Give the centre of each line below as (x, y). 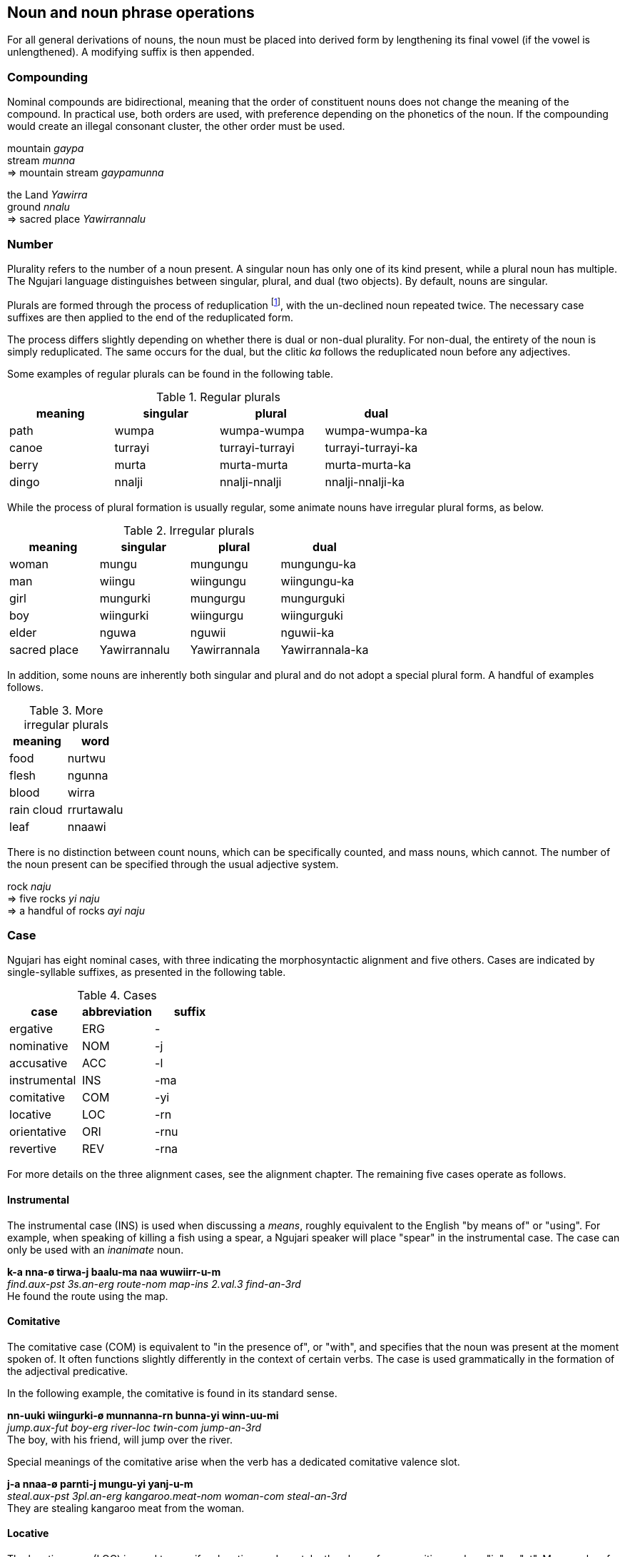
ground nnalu (39, 207)
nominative (39, 1046)
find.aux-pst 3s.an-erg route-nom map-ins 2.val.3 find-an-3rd (154, 1284)
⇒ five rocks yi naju (54, 898)
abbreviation (117, 1012)
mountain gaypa (46, 148)
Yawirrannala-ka (325, 649)
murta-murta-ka (368, 464)
